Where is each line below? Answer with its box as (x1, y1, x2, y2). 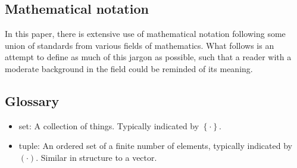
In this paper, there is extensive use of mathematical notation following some (5, 27, 286, 40)
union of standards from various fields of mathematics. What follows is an (5, 39, 274, 51)
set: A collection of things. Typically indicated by (18, 119, 199, 132)
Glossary (5, 91, 60, 110)
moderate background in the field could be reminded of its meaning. (5, 62, 253, 74)
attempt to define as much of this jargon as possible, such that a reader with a (5, 51, 292, 63)
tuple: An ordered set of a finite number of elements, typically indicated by (18, 139, 292, 152)
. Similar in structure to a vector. (36, 151, 157, 163)
